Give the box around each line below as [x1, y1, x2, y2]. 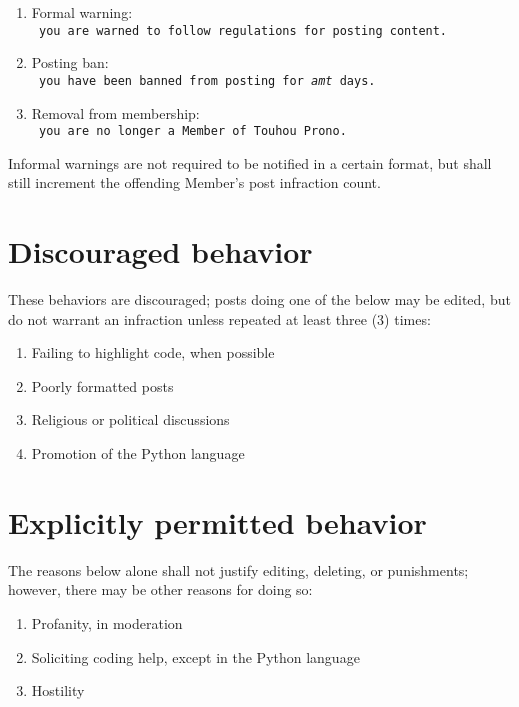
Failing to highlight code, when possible [31, 342, 275, 363]
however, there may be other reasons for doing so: [8, 579, 313, 600]
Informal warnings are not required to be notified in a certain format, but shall [8, 152, 492, 173]
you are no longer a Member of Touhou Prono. [38, 124, 347, 139]
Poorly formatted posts [31, 375, 174, 396]
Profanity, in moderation [31, 612, 183, 633]
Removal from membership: [31, 102, 200, 123]
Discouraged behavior [8, 231, 313, 272]
